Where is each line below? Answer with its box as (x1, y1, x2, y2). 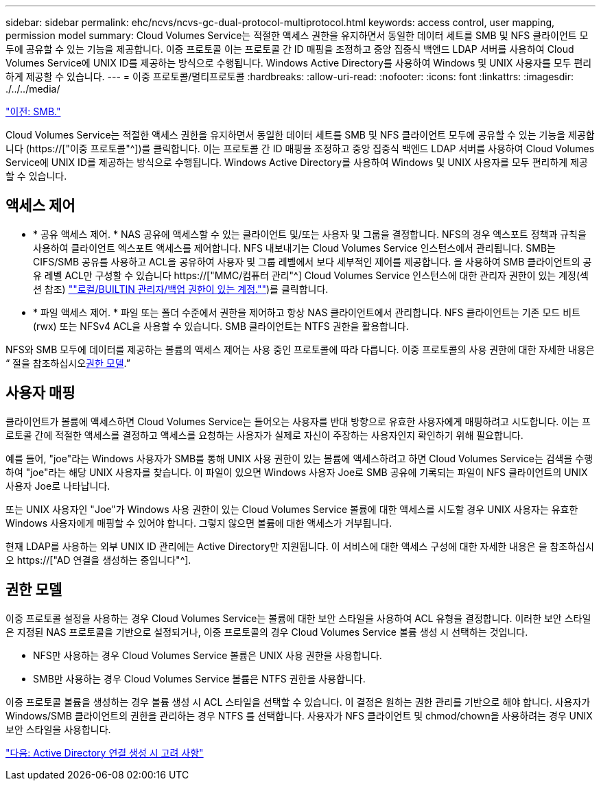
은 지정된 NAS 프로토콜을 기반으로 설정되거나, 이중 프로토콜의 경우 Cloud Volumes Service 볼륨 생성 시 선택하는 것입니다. (5, 626, 528, 638)
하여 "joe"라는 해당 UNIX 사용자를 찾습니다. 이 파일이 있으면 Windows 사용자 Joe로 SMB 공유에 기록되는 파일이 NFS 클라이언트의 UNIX (5, 466, 588, 478)
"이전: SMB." (5, 106, 61, 117)
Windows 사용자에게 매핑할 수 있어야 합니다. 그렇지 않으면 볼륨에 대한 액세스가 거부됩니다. (5, 516, 392, 529)
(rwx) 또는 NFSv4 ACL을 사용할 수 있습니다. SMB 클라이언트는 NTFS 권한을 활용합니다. (33, 320, 409, 332)
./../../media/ (5, 83, 60, 95)
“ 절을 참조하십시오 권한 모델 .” (5, 357, 130, 369)
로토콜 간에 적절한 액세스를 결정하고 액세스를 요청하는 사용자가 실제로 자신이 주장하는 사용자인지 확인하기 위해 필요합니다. (5, 429, 523, 441)
